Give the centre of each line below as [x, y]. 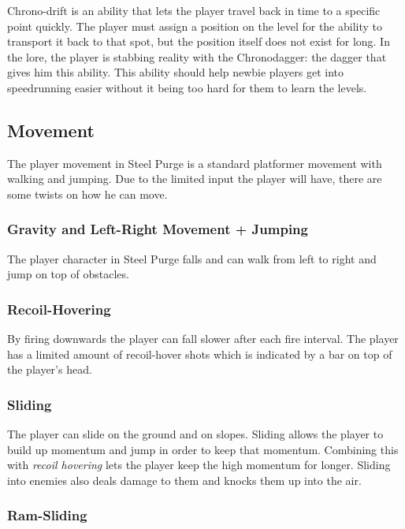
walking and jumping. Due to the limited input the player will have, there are [195, 179]
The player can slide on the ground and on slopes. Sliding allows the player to [195, 434]
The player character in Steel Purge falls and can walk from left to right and [192, 258]
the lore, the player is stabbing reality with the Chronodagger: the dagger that [197, 56]
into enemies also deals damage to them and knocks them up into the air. [184, 480]
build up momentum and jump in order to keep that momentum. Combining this [203, 449]
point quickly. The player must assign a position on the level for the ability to [195, 26]
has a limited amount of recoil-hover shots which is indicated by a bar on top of [200, 354]
